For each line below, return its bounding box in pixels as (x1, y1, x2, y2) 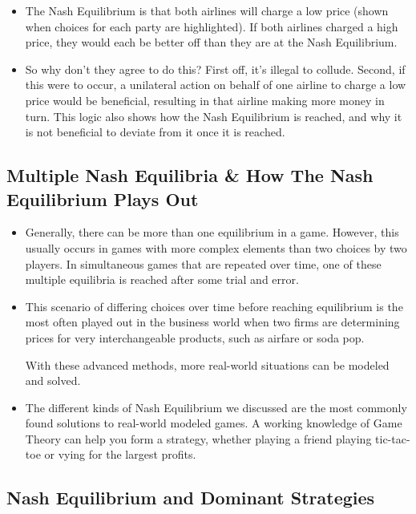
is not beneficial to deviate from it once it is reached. (25, 123, 285, 140)
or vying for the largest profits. (44, 446, 196, 463)
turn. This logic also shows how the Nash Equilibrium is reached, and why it (25, 107, 402, 124)
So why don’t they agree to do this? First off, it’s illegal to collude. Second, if (25, 60, 406, 77)
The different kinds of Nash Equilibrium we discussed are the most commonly (25, 399, 407, 415)
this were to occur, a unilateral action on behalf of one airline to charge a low (25, 76, 406, 93)
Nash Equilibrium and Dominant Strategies (6, 485, 375, 510)
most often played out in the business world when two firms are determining (25, 314, 400, 330)
